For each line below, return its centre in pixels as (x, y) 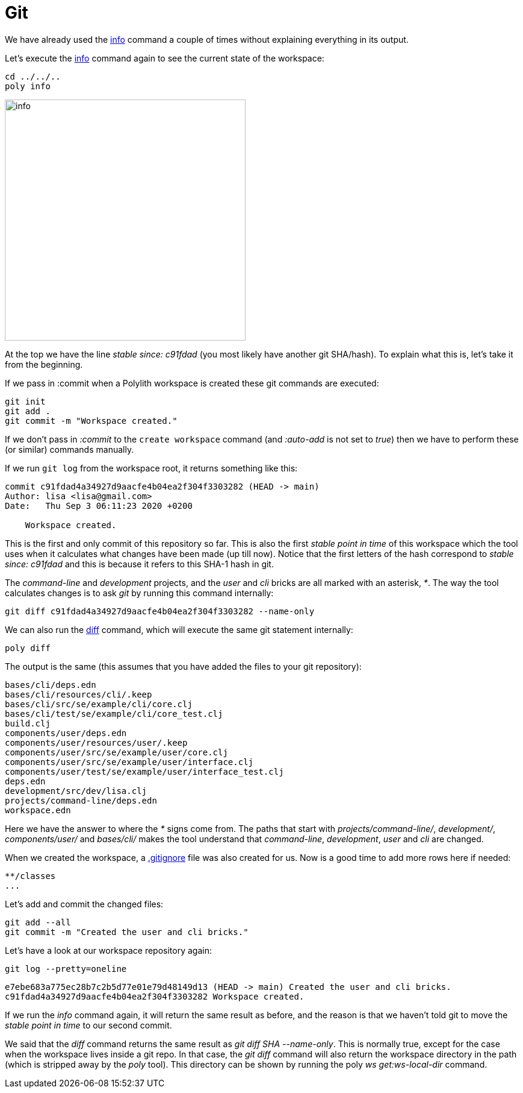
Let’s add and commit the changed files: (84, 904)
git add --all (38, 922)
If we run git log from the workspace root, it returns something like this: (151, 468)
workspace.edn (38, 810)
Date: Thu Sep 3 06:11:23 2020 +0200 (99, 506)
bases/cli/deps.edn (51, 685)
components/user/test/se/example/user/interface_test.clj (144, 771)
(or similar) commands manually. (70, 449)
